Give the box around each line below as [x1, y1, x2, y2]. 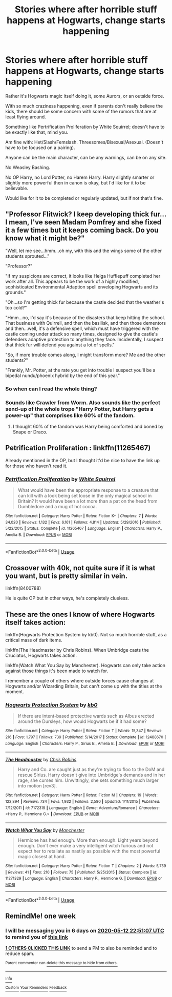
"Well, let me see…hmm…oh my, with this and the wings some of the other [5, 247, 162, 254]
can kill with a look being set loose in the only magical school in [17, 493, 152, 499]
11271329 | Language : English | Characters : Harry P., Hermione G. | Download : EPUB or [5, 876, 162, 881]
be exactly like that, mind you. [5, 129, 69, 135]
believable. [5, 185, 29, 191]
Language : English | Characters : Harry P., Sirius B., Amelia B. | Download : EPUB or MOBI [5, 741, 165, 746]
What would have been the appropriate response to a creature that [17, 487, 159, 493]
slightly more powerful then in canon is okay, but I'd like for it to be [5, 179, 146, 185]
